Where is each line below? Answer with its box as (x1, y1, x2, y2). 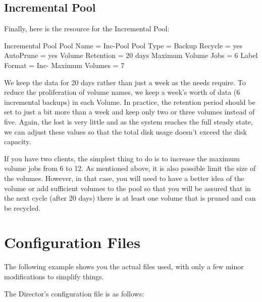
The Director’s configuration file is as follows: (4, 288, 144, 298)
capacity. (4, 136, 31, 147)
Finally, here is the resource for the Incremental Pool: (4, 23, 170, 34)
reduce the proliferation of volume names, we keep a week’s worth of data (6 (4, 87, 240, 97)
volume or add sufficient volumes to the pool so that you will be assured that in (4, 183, 251, 193)
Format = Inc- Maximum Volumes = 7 (4, 59, 125, 70)
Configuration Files (4, 232, 140, 253)
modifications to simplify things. (4, 271, 104, 282)
